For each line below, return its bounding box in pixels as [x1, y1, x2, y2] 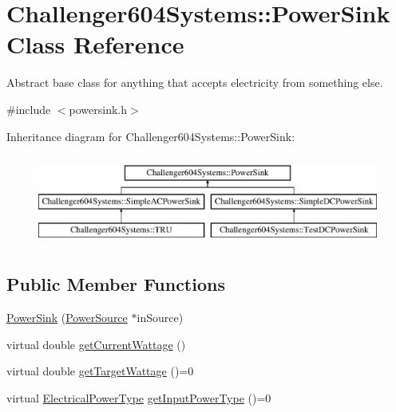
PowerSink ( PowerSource [6, 309, 128, 326]
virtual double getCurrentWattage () [6, 335, 186, 352]
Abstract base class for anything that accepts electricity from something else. [6, 74, 383, 91]
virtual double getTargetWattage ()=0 [6, 363, 194, 379]
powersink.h [69, 100, 128, 117]
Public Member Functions [6, 272, 225, 296]
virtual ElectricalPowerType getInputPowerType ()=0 [6, 390, 271, 406]
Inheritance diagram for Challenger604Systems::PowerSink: [6, 128, 295, 144]
